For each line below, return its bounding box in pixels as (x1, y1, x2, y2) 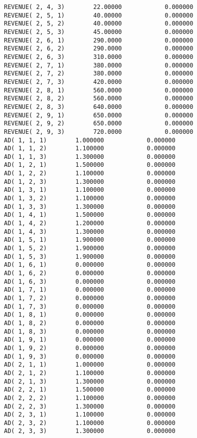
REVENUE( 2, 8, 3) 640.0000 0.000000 (4, 103, 194, 110)
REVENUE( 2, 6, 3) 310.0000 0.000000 (4, 53, 194, 60)
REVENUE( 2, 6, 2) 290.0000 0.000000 (4, 45, 194, 52)
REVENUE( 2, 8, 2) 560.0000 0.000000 (4, 95, 194, 102)
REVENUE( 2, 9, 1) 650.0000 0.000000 (4, 111, 194, 119)
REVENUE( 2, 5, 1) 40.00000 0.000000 (4, 11, 194, 19)
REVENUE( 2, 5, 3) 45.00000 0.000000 (4, 28, 194, 35)
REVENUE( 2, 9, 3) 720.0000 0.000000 (4, 128, 194, 135)
